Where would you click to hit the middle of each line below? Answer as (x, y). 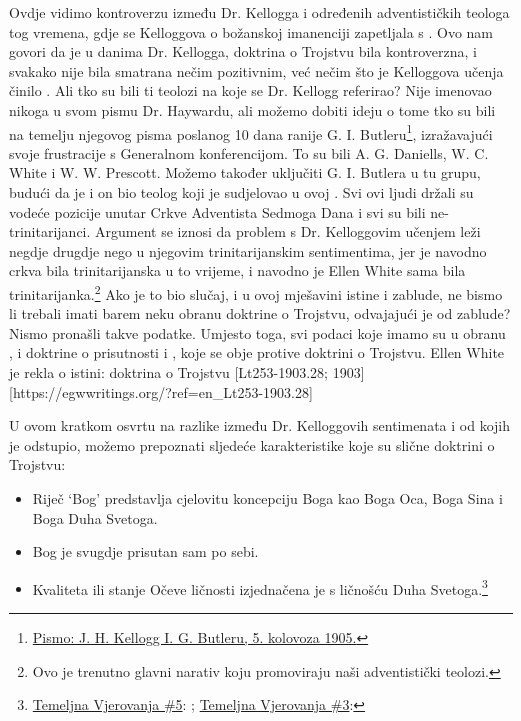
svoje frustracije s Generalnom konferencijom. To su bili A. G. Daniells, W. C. (249, 152)
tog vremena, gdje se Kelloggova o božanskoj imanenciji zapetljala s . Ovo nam (251, 31)
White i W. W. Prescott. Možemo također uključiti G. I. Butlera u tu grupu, (245, 172)
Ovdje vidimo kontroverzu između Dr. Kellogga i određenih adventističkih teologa (259, 12)
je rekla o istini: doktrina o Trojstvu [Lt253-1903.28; (169, 372)
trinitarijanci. (50, 231)
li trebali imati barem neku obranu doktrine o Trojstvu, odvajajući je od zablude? (260, 313)
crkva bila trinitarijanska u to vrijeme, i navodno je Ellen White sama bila (237, 270)
